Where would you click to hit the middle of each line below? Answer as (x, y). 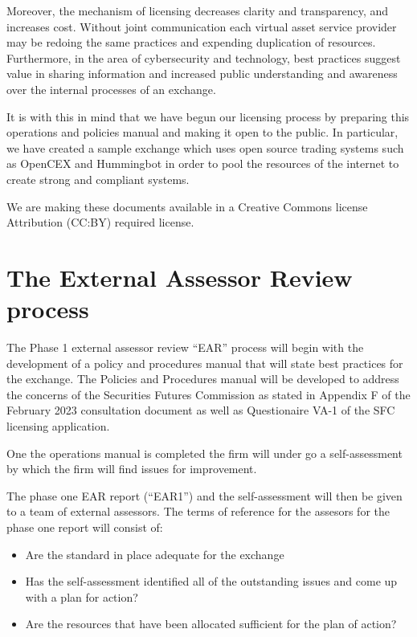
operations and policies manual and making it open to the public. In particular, (202, 132)
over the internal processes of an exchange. (111, 89)
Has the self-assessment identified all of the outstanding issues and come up (211, 581)
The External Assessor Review (180, 277)
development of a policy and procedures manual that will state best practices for (205, 363)
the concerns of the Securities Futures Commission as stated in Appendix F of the (208, 394)
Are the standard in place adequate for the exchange (155, 554)
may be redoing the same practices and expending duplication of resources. (191, 42)
